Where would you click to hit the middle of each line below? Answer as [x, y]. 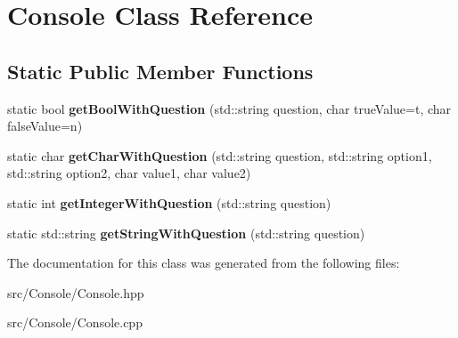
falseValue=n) [45, 126]
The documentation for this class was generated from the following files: [204, 263]
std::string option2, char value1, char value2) [129, 173]
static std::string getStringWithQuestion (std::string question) [186, 233]
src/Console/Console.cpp [75, 322]
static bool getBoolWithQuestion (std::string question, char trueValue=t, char [229, 108]
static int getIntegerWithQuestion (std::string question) [169, 202]
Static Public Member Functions [160, 71]
